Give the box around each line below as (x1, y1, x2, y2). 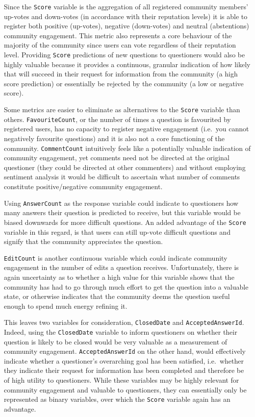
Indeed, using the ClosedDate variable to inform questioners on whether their (4, 326, 237, 337)
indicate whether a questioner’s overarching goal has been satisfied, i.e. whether (4, 355, 244, 366)
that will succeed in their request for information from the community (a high (4, 69, 238, 79)
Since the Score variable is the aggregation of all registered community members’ (4, 1, 248, 11)
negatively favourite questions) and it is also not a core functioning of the (4, 133, 225, 143)
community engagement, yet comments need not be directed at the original (4, 152, 229, 163)
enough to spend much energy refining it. (4, 300, 127, 311)
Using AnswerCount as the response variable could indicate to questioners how (4, 197, 238, 208)
